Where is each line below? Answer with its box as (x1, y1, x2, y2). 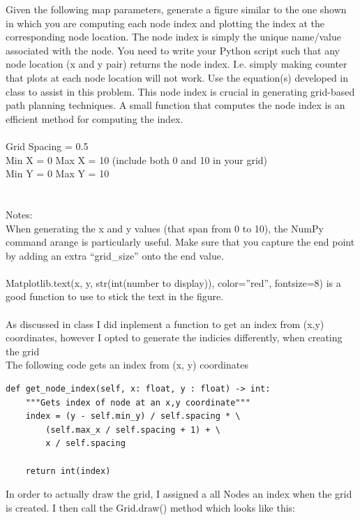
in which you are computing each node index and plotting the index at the (6, 15, 325, 30)
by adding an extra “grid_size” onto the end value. (6, 248, 224, 262)
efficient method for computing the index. (6, 111, 183, 126)
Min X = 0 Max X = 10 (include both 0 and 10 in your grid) (6, 152, 268, 167)
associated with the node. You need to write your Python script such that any (6, 43, 340, 57)
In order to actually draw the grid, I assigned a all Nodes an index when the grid (6, 486, 352, 501)
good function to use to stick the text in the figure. (6, 289, 224, 304)
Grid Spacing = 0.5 (6, 138, 89, 153)
